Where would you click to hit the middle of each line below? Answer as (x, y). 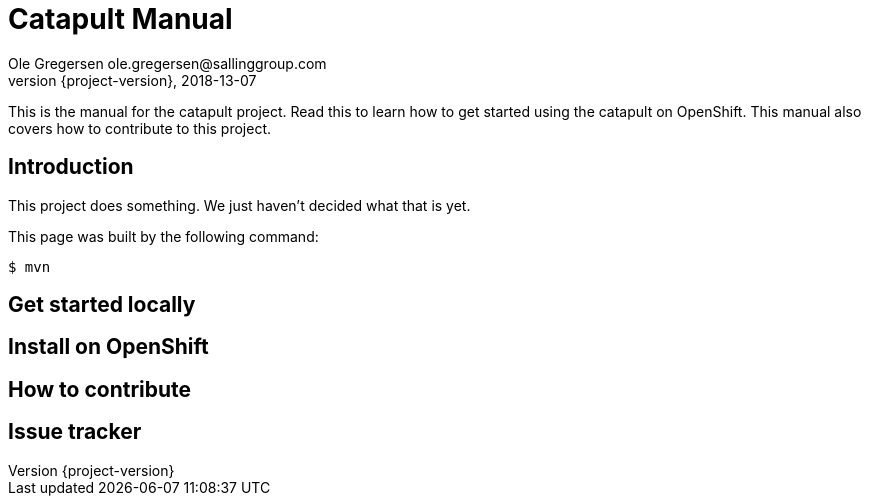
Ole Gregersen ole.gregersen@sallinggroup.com (167, 63)
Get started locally (102, 305)
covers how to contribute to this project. (140, 128)
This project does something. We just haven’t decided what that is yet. (239, 205)
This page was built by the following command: (163, 236)
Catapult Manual (120, 19)
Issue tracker (75, 432)
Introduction (71, 167)
